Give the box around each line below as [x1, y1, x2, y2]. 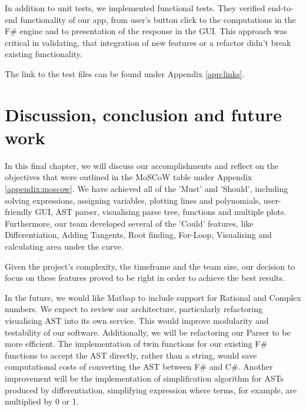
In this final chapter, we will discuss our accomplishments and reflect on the [5, 159, 278, 171]
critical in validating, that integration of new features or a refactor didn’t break [5, 36, 291, 48]
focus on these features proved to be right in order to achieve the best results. [5, 271, 285, 284]
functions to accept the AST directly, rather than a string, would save [5, 349, 257, 361]
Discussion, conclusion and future [5, 102, 282, 126]
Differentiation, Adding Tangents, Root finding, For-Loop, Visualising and [5, 228, 272, 241]
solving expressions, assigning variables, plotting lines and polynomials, [5, 194, 261, 206]
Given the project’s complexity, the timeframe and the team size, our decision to [5, 260, 295, 272]
